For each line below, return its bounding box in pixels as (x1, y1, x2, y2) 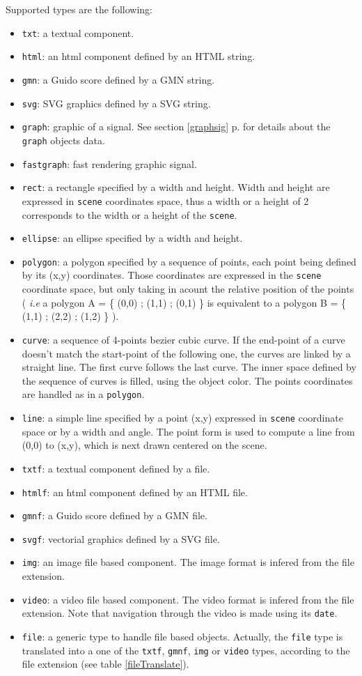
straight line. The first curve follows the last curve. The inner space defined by (22, 360, 356, 374)
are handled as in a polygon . (22, 387, 145, 401)
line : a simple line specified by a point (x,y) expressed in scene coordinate (22, 410, 343, 424)
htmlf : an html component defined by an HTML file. (22, 484, 248, 499)
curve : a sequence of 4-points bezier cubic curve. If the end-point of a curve (22, 332, 345, 346)
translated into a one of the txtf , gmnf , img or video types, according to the (22, 643, 350, 657)
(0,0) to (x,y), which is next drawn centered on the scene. (22, 438, 267, 452)
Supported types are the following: (6, 2, 152, 16)
